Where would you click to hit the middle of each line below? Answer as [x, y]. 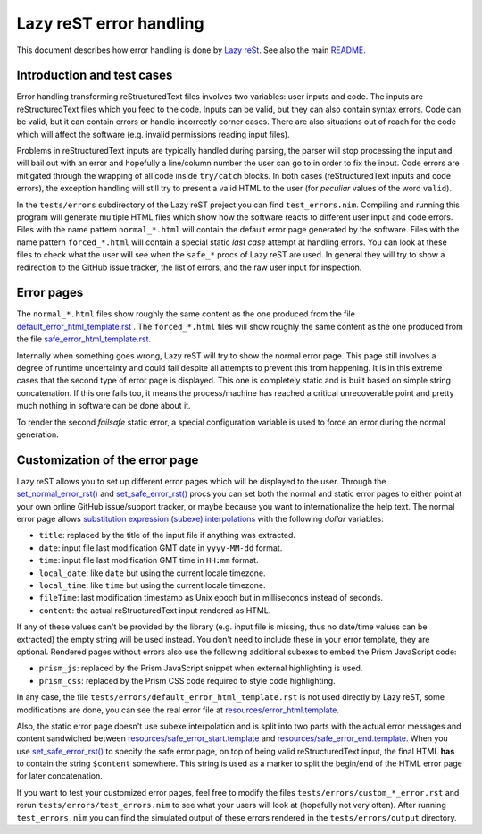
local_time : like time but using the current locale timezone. [152, 585]
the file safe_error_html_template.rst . [84, 339]
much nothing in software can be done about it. [104, 406]
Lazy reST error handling [110, 23]
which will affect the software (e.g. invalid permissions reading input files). [153, 134]
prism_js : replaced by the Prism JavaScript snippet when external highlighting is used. [201, 668]
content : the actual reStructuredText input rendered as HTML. [155, 610]
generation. [37, 434]
